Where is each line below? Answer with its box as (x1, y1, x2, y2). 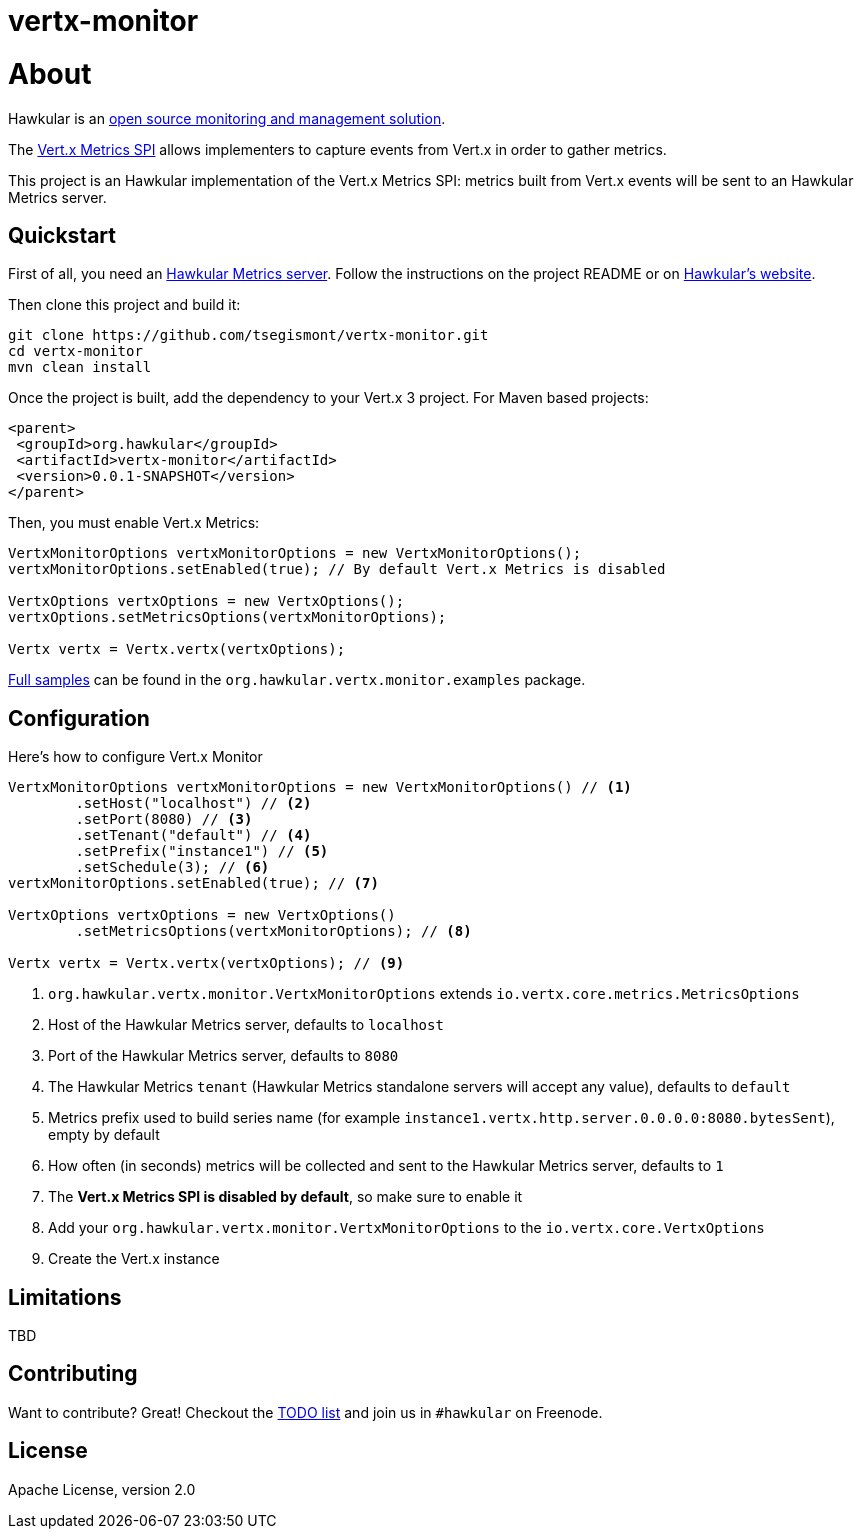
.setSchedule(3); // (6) (75, 859, 270, 876)
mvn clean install (8, 359, 152, 376)
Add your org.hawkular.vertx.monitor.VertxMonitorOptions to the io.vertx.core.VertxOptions (48, 1219, 765, 1237)
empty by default (48, 1126, 160, 1144)
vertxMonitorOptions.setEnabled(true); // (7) (8, 875, 379, 892)
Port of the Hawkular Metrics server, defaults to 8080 (48, 1047, 399, 1065)
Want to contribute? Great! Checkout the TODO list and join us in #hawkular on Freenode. (8, 1403, 603, 1421)
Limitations (8, 1284, 122, 1310)
